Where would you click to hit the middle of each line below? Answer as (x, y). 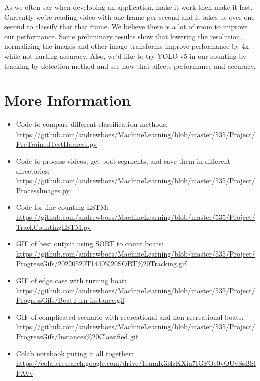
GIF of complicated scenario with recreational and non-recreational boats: (130, 316)
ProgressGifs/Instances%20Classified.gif (77, 336)
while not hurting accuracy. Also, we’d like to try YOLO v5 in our (106, 55)
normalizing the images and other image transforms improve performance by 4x (126, 46)
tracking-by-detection (37, 66)
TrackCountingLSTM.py (53, 227)
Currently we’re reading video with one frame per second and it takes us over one (129, 16)
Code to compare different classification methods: (92, 124)
